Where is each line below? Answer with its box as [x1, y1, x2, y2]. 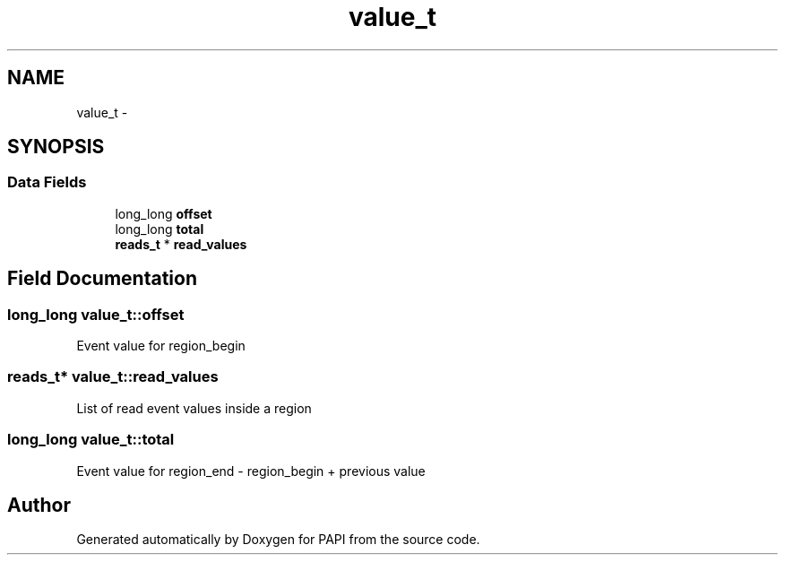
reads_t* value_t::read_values [7, 367, 219, 386]
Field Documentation [7, 267, 197, 290]
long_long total [115, 220, 204, 237]
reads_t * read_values [115, 236, 247, 252]
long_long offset [115, 205, 212, 221]
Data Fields [7, 173, 87, 192]
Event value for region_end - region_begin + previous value [76, 463, 426, 479]
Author [7, 493, 71, 516]
